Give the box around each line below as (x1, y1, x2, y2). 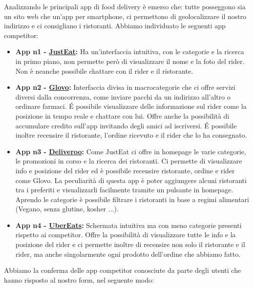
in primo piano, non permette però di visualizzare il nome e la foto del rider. (15, 56, 245, 66)
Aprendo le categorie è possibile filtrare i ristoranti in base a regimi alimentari (15, 194, 249, 204)
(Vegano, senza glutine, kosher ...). (15, 204, 119, 214)
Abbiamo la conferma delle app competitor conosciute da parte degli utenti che (4, 265, 241, 275)
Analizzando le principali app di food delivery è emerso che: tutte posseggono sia (4, 1, 246, 11)
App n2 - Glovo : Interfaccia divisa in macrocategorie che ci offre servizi (15, 82, 235, 92)
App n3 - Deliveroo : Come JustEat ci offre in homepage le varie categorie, (15, 146, 246, 156)
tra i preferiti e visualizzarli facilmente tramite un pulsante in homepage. (15, 185, 233, 195)
